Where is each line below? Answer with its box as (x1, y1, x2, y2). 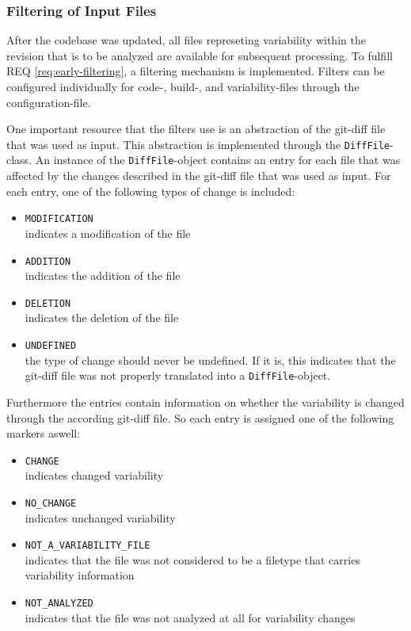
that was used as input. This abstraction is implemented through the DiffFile (6, 136, 390, 152)
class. (6, 151, 32, 168)
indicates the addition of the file (25, 267, 181, 284)
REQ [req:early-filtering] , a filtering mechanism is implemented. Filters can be (6, 63, 385, 79)
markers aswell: (6, 425, 81, 442)
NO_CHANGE (25, 497, 77, 509)
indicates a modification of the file (25, 224, 191, 241)
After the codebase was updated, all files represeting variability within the (6, 32, 366, 48)
